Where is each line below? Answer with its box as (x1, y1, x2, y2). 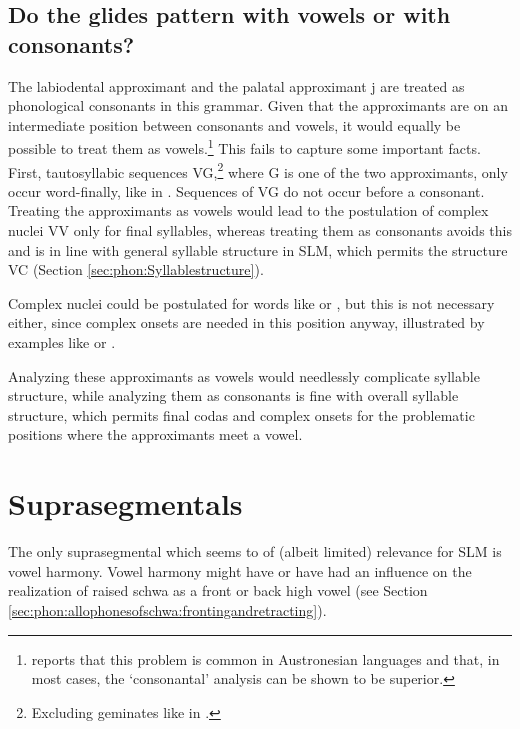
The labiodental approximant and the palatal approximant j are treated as (8, 75, 465, 96)
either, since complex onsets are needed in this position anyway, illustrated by (8, 312, 485, 333)
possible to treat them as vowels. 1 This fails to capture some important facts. (8, 135, 481, 159)
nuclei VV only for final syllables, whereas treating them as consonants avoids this (8, 220, 512, 241)
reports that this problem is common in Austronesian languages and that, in (31, 648, 500, 669)
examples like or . (8, 332, 116, 353)
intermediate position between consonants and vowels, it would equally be (8, 114, 461, 135)
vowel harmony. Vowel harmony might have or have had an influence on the (8, 560, 472, 581)
